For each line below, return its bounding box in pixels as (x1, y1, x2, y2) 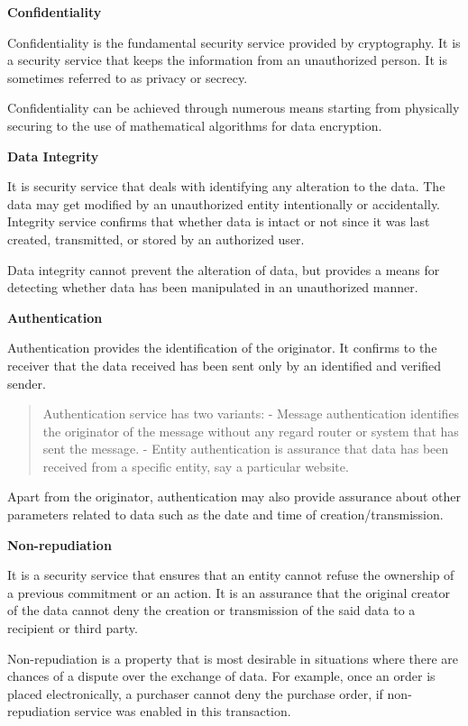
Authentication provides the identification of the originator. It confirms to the (7, 338, 437, 357)
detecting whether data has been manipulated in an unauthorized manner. (7, 278, 418, 297)
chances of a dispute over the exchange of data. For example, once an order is (7, 666, 436, 685)
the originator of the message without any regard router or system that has (42, 421, 459, 440)
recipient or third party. (7, 619, 138, 638)
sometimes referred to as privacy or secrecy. (7, 68, 248, 87)
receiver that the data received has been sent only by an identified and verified (7, 355, 441, 374)
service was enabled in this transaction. (74, 702, 291, 721)
